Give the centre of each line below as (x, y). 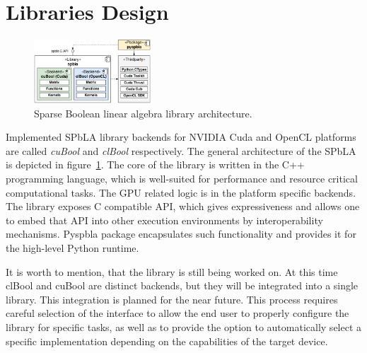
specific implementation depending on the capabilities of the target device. (167, 341)
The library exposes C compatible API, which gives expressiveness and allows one (183, 206)
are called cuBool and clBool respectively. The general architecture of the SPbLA (181, 150)
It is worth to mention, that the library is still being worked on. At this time (172, 271)
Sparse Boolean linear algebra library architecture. (143, 113)
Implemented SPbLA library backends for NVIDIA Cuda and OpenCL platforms (181, 137)
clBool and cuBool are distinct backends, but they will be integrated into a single (182, 285)
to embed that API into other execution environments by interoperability (164, 220)
